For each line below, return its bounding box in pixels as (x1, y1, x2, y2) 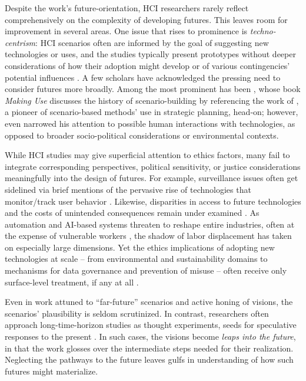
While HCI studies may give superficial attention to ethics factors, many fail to (5, 149, 290, 161)
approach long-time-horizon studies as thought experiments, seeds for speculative (5, 318, 297, 331)
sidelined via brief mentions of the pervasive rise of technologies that (5, 183, 251, 195)
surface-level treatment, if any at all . (5, 275, 139, 288)
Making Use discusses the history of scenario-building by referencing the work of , (5, 94, 299, 106)
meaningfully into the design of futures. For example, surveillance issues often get (5, 172, 298, 184)
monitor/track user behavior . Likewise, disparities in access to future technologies (5, 195, 301, 207)
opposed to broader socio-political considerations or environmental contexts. (5, 129, 279, 141)
